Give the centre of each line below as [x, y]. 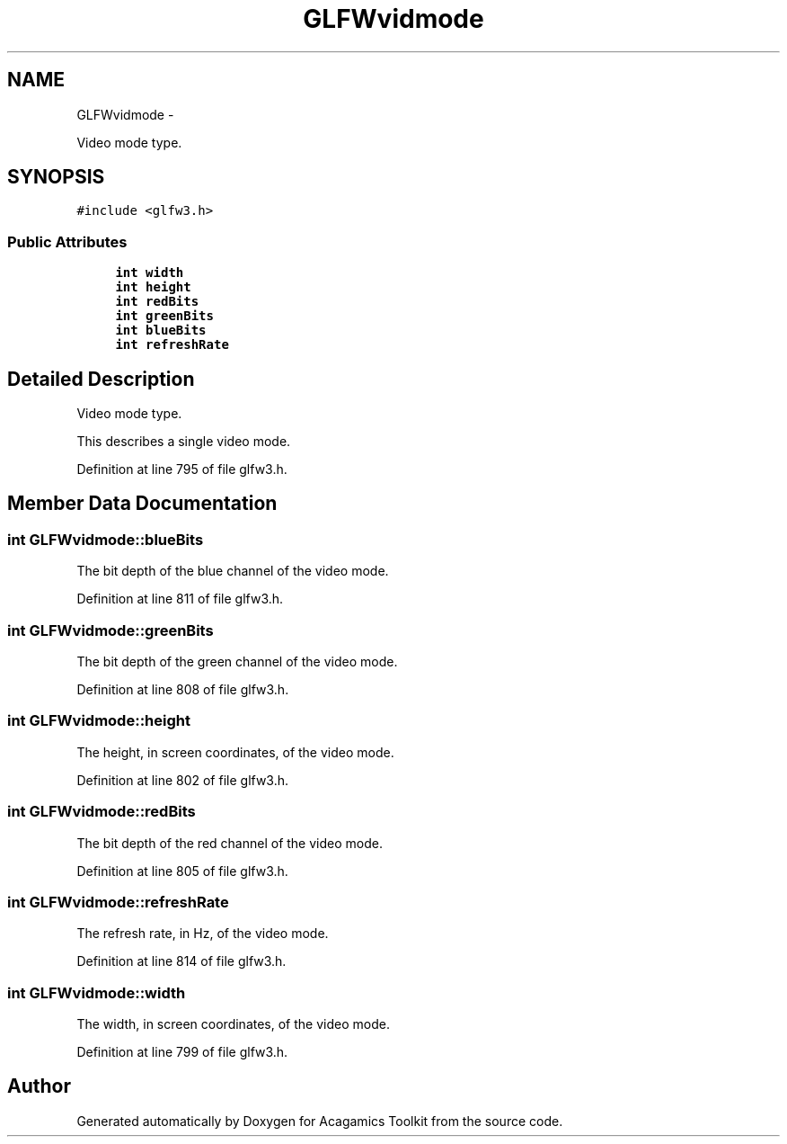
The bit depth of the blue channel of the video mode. [233, 571]
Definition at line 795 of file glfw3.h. [182, 469]
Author [39, 1086]
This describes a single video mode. [184, 442]
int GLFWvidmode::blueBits [106, 539]
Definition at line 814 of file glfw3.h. [181, 961]
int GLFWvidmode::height [99, 721]
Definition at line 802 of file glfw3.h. [183, 780]
